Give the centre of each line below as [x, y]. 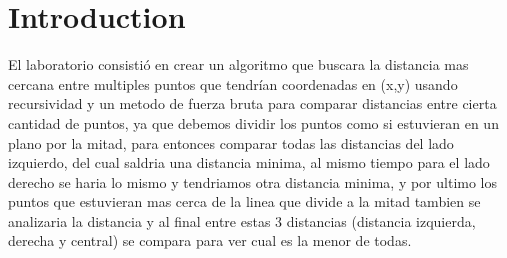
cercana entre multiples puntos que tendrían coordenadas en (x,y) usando [233, 83]
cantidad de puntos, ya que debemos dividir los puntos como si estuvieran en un [253, 122]
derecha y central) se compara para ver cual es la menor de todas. [210, 240]
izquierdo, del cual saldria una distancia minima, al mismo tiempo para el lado [249, 162]
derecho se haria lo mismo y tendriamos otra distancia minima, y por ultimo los [253, 181]
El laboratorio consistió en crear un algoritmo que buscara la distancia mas [238, 64]
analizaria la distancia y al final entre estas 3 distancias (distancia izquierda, [242, 220]
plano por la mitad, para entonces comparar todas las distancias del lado [231, 142]
